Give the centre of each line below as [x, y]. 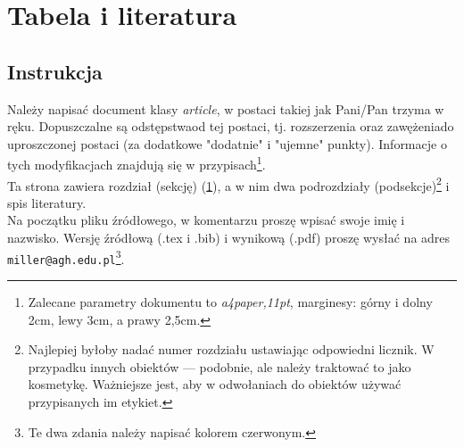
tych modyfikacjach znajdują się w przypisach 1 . [137, 163]
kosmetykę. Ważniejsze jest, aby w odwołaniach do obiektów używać [215, 384]
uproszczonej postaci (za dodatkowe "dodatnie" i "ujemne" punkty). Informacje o [227, 143]
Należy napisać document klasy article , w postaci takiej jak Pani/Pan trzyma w [226, 108]
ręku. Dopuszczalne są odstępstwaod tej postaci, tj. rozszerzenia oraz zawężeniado [231, 126]
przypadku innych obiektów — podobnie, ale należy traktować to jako [220, 366]
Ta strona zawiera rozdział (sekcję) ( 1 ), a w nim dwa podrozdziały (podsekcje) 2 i [228, 184]
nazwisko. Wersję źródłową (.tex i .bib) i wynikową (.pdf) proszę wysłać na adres [229, 238]
